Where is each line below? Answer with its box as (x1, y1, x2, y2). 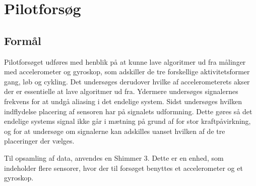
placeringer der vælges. (4, 135, 75, 146)
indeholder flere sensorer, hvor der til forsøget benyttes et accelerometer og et (4, 162, 243, 173)
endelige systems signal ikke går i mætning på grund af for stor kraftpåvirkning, (4, 116, 251, 126)
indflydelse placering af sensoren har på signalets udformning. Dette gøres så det (4, 106, 252, 116)
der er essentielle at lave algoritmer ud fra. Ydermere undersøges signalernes (4, 86, 238, 97)
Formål (4, 32, 41, 48)
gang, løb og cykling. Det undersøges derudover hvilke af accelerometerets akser (4, 76, 250, 86)
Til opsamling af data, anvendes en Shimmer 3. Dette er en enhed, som (4, 152, 224, 163)
